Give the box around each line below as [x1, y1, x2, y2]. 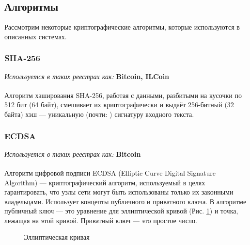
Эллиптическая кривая [24, 231, 90, 242]
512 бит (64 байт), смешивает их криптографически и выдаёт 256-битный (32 [4, 99, 234, 110]
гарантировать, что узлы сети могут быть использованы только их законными [4, 187, 234, 197]
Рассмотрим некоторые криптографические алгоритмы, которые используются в [4, 22, 240, 32]
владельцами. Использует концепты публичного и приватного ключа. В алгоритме [4, 196, 247, 206]
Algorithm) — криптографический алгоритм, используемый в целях [4, 177, 205, 187]
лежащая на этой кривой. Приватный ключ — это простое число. [4, 215, 197, 225]
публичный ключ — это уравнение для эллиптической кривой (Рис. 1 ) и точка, [4, 206, 238, 216]
